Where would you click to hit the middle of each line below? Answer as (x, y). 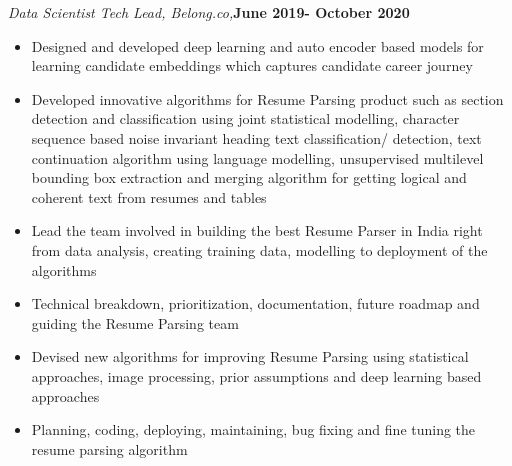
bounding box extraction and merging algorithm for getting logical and (249, 177)
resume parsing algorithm (109, 448)
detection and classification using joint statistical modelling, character (245, 118)
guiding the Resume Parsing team (135, 322)
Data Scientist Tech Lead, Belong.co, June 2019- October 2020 (209, 12)
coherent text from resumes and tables (149, 196)
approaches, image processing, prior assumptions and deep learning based (256, 375)
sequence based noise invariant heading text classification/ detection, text (256, 137)
